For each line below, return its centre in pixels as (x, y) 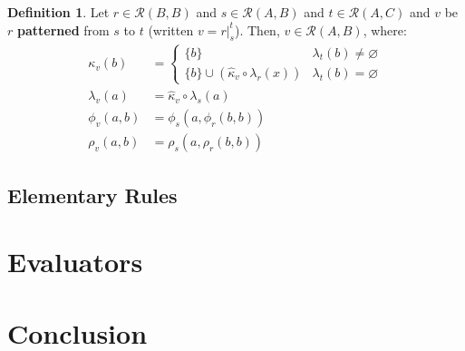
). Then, (257, 29)
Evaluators (75, 262)
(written (171, 29)
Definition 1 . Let (58, 12)
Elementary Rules (92, 195)
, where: (385, 29)
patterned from (63, 29)
